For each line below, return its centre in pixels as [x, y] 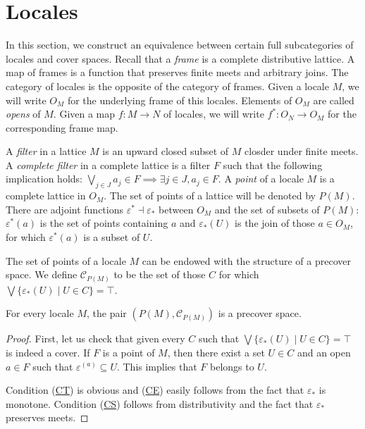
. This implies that [157, 366]
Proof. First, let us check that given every [95, 338]
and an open [324, 352]
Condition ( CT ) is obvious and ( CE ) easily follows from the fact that [155, 390]
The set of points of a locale [66, 260]
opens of [23, 114]
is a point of [129, 352]
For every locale [40, 313]
